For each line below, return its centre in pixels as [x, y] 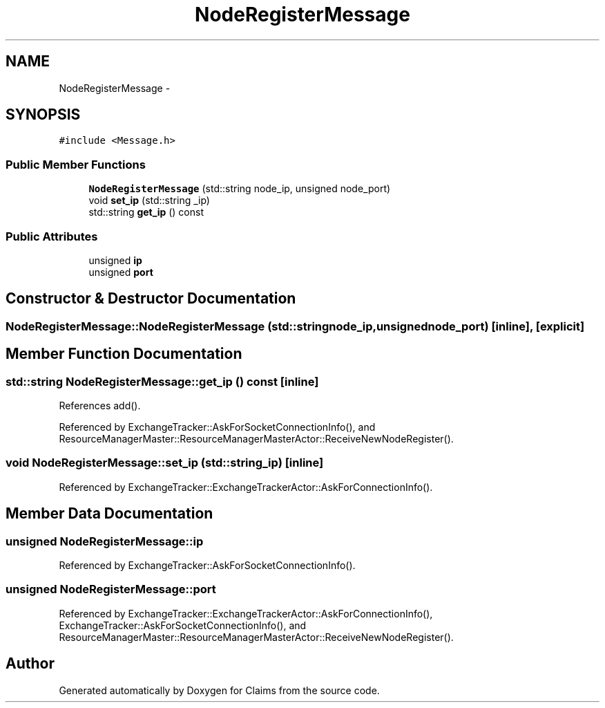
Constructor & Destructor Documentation [151, 299]
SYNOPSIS [43, 115]
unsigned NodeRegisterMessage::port [111, 589]
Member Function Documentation [124, 354]
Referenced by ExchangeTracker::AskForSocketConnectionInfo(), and [217, 427]
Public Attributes [52, 236]
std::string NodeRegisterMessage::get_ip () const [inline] [162, 381]
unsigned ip [115, 260]
